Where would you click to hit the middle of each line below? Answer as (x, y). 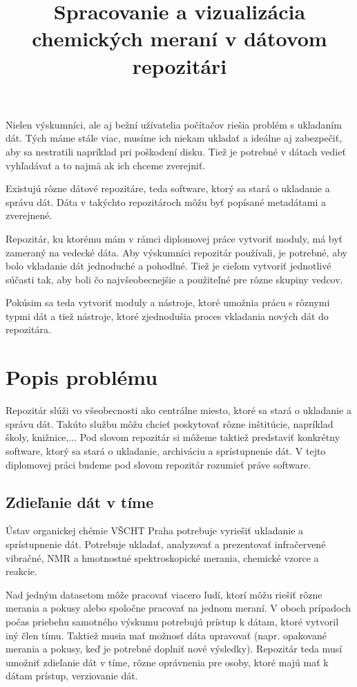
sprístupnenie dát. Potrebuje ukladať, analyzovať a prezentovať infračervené (166, 544)
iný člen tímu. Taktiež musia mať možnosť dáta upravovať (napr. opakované (166, 635)
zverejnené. (29, 215)
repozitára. (28, 329)
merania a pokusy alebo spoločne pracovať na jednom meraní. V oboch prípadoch (178, 608)
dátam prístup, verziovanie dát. (72, 676)
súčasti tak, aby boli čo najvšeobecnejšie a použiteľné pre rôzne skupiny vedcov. (174, 279)
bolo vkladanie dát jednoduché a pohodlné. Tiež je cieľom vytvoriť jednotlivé (168, 266)
